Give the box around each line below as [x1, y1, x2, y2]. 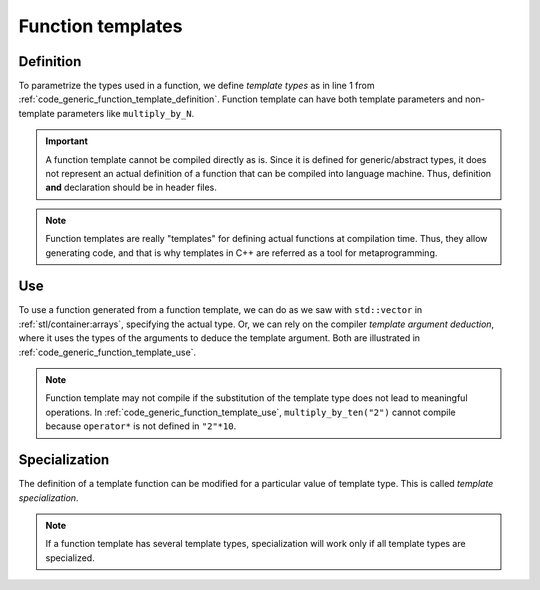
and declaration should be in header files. [45, 181, 217, 194]
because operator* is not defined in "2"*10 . [45, 420, 237, 432]
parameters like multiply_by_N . [56, 107, 195, 119]
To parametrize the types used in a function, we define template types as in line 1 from [18, 80, 375, 92]
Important [45, 135, 89, 147]
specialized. [45, 551, 95, 564]
